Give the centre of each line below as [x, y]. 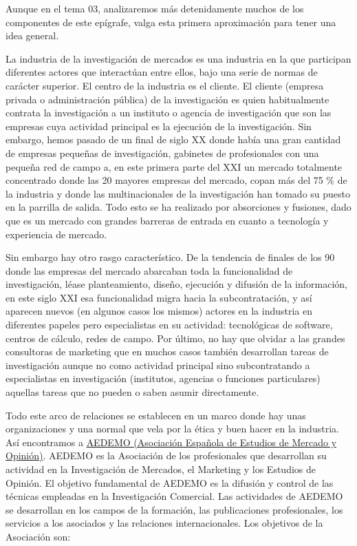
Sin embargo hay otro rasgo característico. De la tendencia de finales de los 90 [170, 257]
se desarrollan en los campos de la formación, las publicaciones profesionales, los [174, 509]
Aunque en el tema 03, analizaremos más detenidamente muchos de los [155, 8]
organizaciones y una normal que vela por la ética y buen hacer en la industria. [172, 429]
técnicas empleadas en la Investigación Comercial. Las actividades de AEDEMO [174, 496]
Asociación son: [38, 536]
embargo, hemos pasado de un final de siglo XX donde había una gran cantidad [173, 139]
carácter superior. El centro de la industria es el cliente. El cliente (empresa [165, 85]
